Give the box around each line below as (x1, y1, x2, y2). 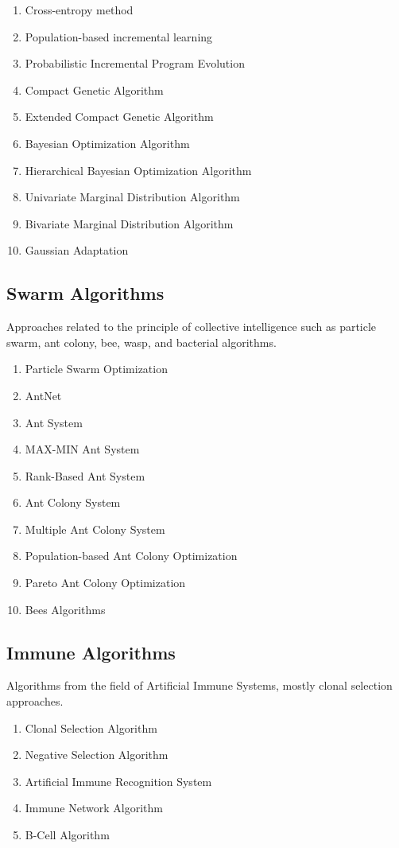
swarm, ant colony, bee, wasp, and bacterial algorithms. (6, 333, 277, 350)
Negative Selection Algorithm (25, 746, 169, 763)
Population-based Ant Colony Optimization (25, 547, 238, 564)
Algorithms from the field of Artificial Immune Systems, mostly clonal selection (6, 677, 393, 694)
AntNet (25, 387, 62, 403)
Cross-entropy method (25, 2, 134, 18)
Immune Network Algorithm (25, 799, 163, 816)
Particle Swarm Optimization (25, 360, 168, 377)
